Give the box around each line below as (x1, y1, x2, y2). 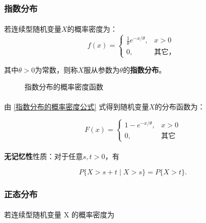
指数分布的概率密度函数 (25, 81, 103, 92)
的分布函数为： (154, 101, 205, 112)
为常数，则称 (35, 64, 78, 75)
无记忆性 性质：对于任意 (4, 151, 83, 162)
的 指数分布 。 (123, 64, 166, 75)
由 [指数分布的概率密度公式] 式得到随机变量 (4, 101, 149, 112)
